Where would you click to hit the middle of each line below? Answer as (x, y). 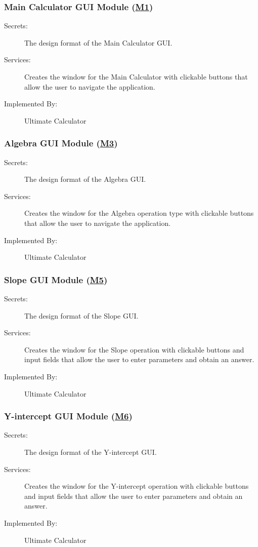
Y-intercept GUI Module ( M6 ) (68, 416)
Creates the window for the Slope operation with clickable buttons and (134, 349)
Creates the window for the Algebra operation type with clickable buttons (139, 213)
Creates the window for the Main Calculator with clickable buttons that (136, 76)
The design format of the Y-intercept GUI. (91, 452)
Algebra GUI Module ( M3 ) (61, 143)
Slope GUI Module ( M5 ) (56, 279)
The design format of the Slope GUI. (81, 315)
